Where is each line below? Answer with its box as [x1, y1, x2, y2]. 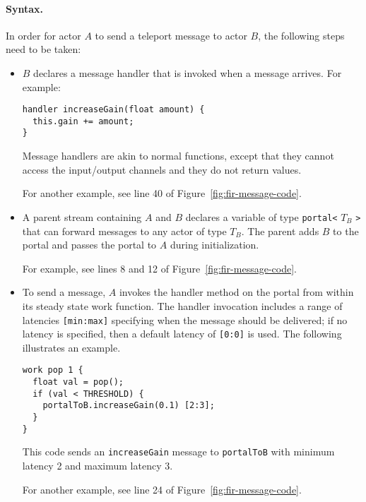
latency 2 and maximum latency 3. [22, 458, 173, 473]
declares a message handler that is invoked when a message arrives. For [33, 65, 342, 80]
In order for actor [6, 28, 81, 42]
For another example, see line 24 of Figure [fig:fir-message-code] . [22, 482, 302, 496]
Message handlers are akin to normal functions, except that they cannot [22, 148, 334, 163]
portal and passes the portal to [22, 237, 157, 252]
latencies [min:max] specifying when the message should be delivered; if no [22, 312, 348, 327]
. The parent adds [241, 223, 319, 238]
